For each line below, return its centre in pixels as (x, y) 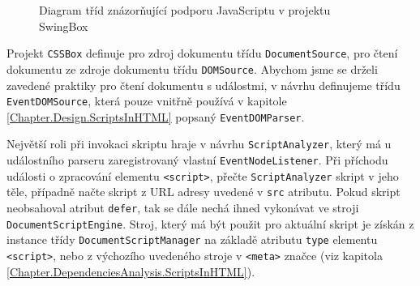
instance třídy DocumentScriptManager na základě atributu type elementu (192, 239)
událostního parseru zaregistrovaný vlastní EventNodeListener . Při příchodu (197, 160)
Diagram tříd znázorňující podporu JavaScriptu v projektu (185, 10)
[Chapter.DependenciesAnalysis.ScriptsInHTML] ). (131, 271)
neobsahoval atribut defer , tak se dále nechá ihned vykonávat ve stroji (183, 208)
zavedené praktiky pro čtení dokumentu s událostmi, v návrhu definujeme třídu (204, 85)
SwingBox (64, 26)
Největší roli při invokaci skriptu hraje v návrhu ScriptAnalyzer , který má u (199, 144)
